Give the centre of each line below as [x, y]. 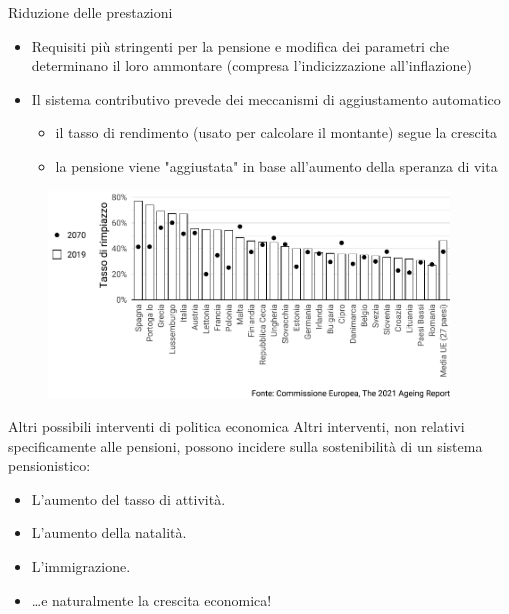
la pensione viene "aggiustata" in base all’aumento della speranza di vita [276, 165]
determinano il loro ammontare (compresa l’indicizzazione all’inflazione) [251, 65]
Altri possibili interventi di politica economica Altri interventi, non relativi [236, 426]
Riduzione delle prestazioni [90, 12]
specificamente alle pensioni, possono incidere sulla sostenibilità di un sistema [245, 445]
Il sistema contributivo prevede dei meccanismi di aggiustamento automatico [266, 98]
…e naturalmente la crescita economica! [151, 599]
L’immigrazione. [81, 565]
